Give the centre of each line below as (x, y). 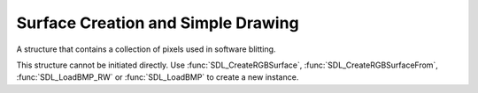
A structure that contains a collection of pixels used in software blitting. (146, 49)
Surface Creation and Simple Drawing (158, 23)
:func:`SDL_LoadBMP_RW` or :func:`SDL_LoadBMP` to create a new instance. (158, 77)
